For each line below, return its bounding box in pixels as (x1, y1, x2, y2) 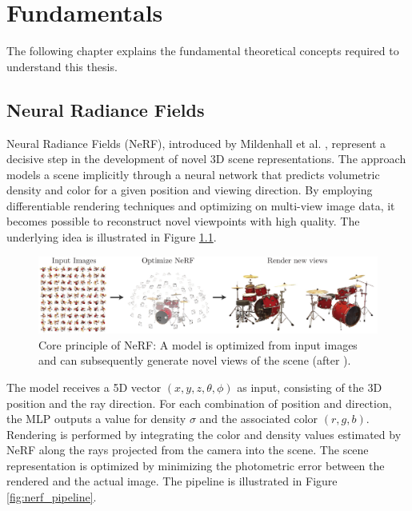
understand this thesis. (6, 58, 118, 74)
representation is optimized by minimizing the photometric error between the (6, 457, 385, 473)
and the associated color (199, 410, 318, 427)
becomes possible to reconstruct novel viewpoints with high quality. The (6, 213, 360, 230)
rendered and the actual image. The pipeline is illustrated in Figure (6, 473, 338, 489)
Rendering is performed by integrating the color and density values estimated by (6, 425, 402, 442)
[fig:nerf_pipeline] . (6, 489, 97, 505)
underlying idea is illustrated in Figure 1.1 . (6, 229, 217, 246)
